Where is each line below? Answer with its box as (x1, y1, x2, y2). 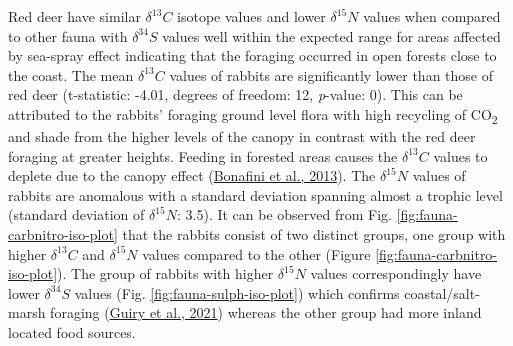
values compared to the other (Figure (142, 243, 371, 264)
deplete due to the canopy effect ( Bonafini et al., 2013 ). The (8, 165, 376, 186)
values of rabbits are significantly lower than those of (169, 64, 494, 85)
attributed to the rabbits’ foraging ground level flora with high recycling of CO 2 (8, 103, 498, 127)
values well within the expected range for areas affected (162, 25, 501, 46)
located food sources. (8, 322, 136, 343)
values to (433, 145, 488, 166)
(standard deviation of (8, 204, 145, 225)
